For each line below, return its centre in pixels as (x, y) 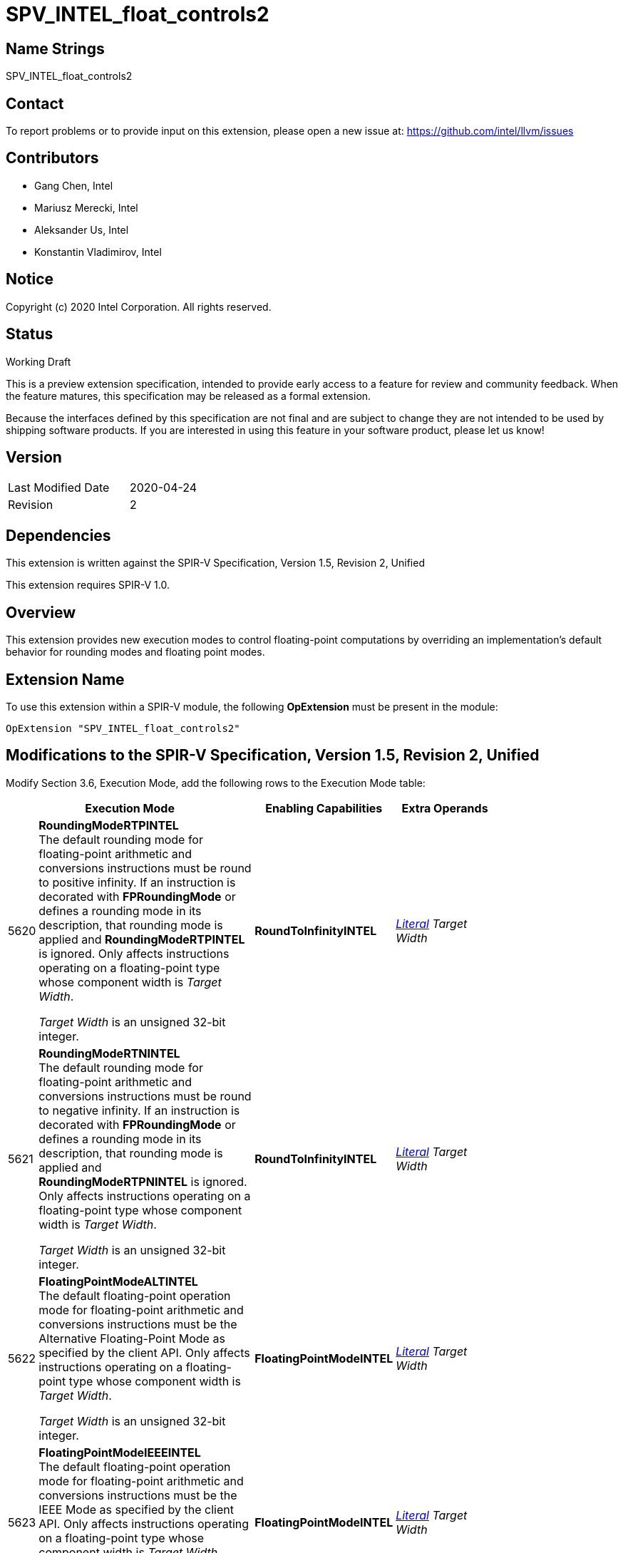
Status (30, 334)
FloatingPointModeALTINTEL (118, 1281)
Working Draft (38, 361)
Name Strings (55, 48)
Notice (30, 279)
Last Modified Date (59, 488)
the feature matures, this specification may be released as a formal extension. (189, 396)
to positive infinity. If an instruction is (137, 882)
